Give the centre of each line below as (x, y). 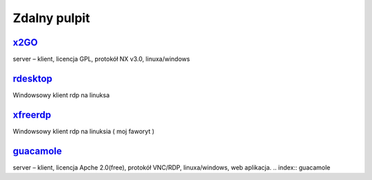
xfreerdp (32, 115)
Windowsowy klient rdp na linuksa (61, 95)
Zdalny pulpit (51, 18)
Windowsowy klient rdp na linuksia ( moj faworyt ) (84, 131)
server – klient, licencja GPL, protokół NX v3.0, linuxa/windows (101, 59)
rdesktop (33, 78)
